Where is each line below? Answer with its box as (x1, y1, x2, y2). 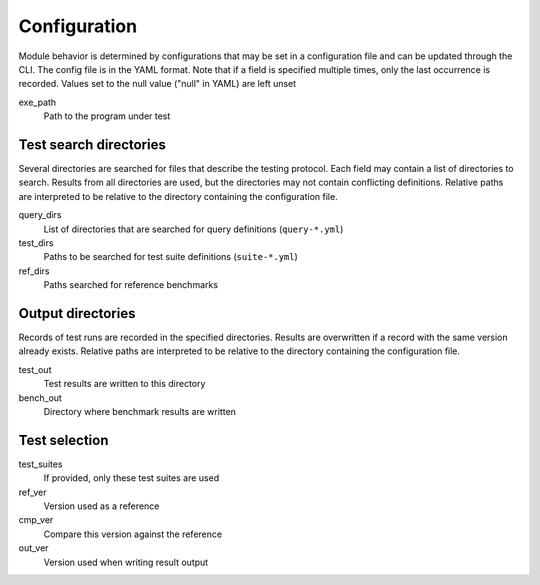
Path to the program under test (43, 110, 171, 122)
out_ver (18, 542, 49, 554)
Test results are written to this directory (43, 378, 206, 390)
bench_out (18, 391, 62, 404)
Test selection (18, 431, 109, 449)
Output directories (18, 305, 136, 322)
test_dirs (18, 236, 54, 249)
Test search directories (18, 136, 167, 153)
